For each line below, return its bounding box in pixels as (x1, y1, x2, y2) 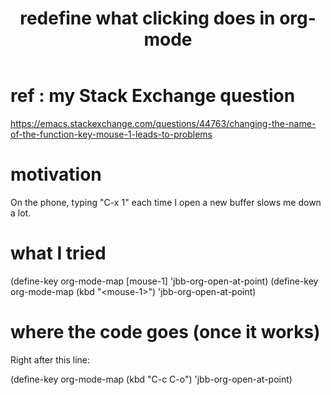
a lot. (10, 207, 32, 219)
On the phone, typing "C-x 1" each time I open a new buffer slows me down (10, 196, 322, 208)
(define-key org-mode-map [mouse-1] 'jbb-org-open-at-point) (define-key (10, 275, 319, 287)
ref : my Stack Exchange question (10, 85, 296, 107)
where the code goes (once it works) (10, 321, 321, 343)
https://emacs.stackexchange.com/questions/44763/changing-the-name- (10, 117, 317, 129)
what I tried (10, 242, 107, 265)
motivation (10, 163, 102, 186)
